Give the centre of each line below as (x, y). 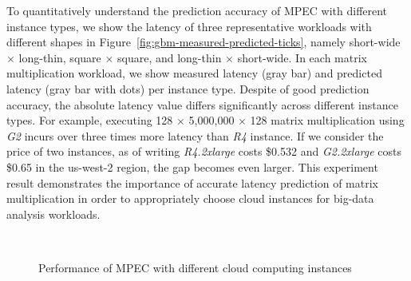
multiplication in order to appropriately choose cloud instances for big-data (190, 198)
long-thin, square (60, 57)
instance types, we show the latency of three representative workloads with (189, 26)
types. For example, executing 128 (90, 120)
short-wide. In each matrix (302, 57)
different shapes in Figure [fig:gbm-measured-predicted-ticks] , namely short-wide (204, 42)
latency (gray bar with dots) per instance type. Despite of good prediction (188, 88)
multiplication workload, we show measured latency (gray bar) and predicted (194, 73)
